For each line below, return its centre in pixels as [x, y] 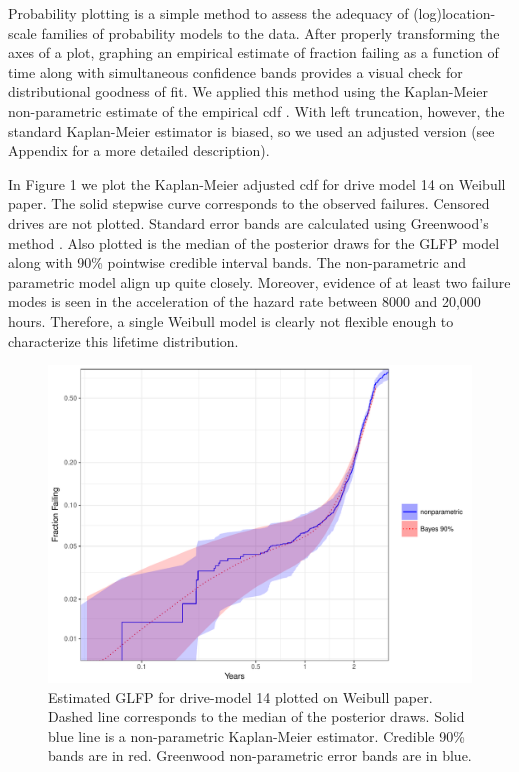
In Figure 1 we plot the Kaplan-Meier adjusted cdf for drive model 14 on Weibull [257, 183]
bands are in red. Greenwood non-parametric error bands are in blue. [260, 755]
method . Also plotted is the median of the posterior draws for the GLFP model [254, 242]
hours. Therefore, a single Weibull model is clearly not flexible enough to [231, 320]
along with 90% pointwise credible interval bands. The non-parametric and [237, 262]
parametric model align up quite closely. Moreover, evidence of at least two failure [259, 281]
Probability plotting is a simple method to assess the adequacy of [208, 13]
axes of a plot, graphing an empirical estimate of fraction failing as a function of [253, 52]
